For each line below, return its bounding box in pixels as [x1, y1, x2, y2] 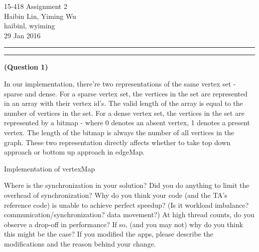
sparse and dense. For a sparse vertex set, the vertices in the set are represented [4, 88, 248, 98]
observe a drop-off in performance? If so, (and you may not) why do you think [4, 219, 243, 229]
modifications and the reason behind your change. [4, 238, 156, 249]
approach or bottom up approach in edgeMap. [4, 147, 145, 157]
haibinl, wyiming [4, 20, 55, 31]
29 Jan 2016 [4, 30, 41, 40]
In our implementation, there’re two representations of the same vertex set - [4, 78, 236, 88]
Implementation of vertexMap [4, 163, 95, 173]
